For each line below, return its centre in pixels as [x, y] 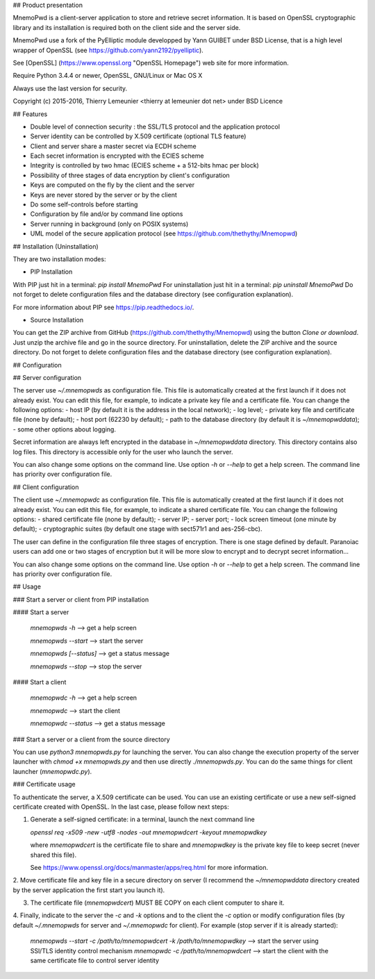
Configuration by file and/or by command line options [107, 214]
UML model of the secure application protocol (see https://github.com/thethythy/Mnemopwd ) [164, 233]
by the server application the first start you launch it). [89, 890]
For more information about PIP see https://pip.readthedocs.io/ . [103, 307]
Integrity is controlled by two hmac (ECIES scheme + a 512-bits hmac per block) [145, 165]
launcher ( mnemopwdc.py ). [52, 771]
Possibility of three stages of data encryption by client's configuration [130, 175]
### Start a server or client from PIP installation [81, 599]
